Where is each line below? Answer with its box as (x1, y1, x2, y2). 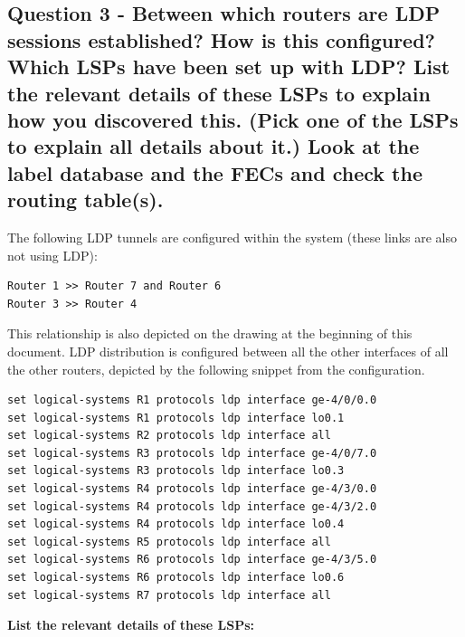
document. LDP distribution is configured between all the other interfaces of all (7, 341, 449, 360)
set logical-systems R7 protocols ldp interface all (7, 588, 331, 602)
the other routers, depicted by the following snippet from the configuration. (7, 359, 425, 378)
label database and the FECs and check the (7, 158, 422, 186)
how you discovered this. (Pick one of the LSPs (7, 105, 459, 133)
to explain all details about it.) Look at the (7, 132, 420, 160)
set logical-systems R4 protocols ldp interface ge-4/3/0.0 (7, 482, 377, 496)
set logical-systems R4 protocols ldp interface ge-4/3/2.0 (7, 499, 377, 513)
